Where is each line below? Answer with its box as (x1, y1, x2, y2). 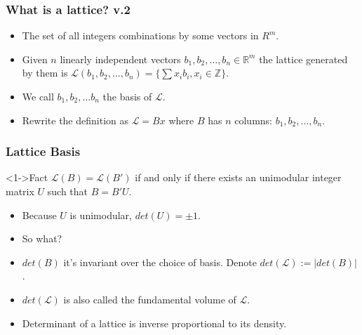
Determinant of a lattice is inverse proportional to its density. (22, 315, 287, 330)
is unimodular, (69, 207, 132, 222)
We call (22, 89, 54, 103)
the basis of (102, 89, 152, 103)
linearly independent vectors (60, 51, 181, 66)
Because (22, 207, 57, 222)
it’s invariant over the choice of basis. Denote (63, 254, 257, 269)
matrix (6, 184, 34, 198)
